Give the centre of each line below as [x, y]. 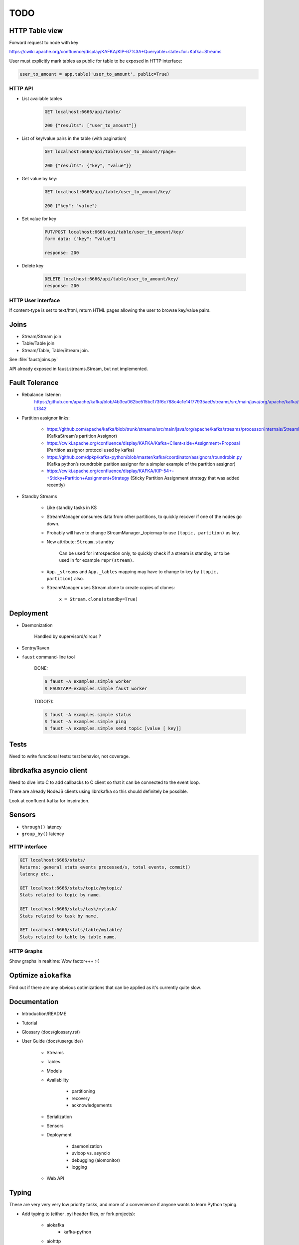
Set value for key [39, 219]
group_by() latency [43, 834]
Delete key [33, 265]
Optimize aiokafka [40, 975]
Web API [56, 1178]
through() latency [42, 827]
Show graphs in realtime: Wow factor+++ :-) [54, 961]
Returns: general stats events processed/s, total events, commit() [105, 867]
